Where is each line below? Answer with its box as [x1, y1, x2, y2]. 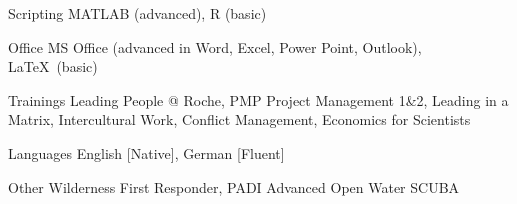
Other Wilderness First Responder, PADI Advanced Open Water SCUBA [8, 176, 460, 197]
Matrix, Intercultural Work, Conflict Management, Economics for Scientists [8, 109, 471, 130]
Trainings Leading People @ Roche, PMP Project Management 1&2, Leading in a [8, 89, 509, 110]
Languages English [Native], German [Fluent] [8, 142, 285, 163]
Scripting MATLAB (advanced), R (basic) [8, 3, 267, 23]
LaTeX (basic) [8, 56, 98, 77]
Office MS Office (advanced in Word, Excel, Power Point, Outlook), [8, 36, 422, 57]
